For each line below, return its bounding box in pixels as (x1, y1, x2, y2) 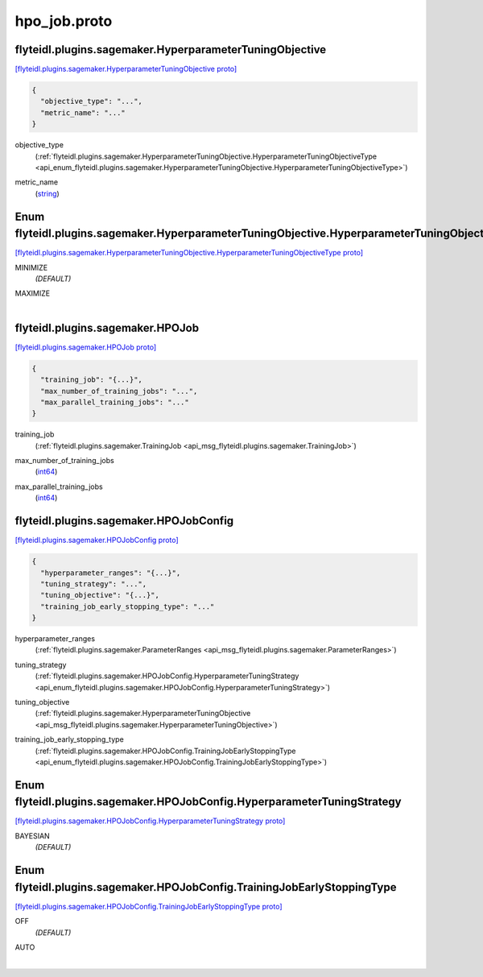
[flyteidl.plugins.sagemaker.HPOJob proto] (14, 342, 157, 352)
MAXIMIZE (14, 288, 51, 298)
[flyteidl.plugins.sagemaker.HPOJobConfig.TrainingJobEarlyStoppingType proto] (14, 901, 283, 911)
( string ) (35, 188, 60, 198)
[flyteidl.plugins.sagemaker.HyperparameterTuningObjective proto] (14, 64, 237, 74)
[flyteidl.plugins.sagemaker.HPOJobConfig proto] (14, 536, 179, 545)
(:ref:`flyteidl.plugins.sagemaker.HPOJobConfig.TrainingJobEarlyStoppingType (35, 746, 296, 756)
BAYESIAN (14, 830, 50, 841)
